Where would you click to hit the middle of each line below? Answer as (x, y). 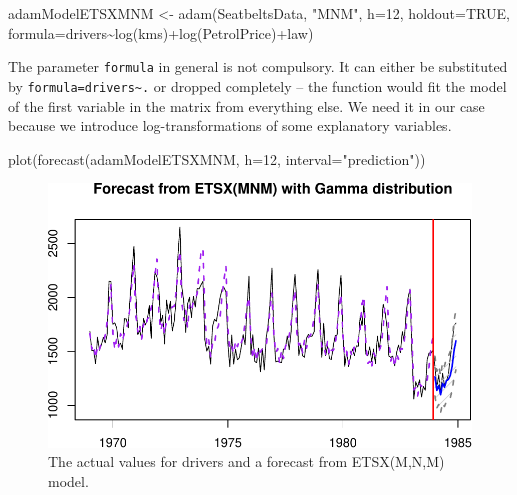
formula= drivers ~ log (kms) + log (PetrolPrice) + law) (161, 32)
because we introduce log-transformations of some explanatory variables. (230, 125)
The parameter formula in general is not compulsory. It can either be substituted (258, 66)
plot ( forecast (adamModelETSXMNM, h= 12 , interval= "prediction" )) (217, 158)
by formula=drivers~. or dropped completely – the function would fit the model (257, 85)
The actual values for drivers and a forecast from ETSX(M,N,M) (246, 461)
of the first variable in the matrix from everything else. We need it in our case (246, 105)
